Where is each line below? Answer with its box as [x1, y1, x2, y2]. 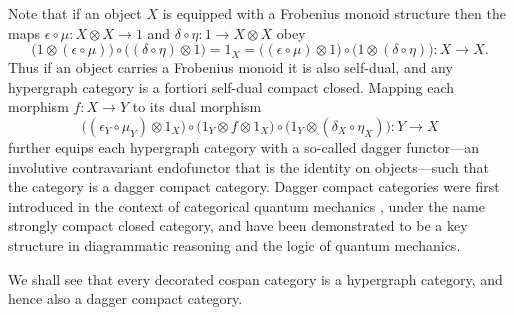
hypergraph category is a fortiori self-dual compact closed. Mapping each [8, 76, 455, 97]
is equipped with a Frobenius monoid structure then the [162, 3, 506, 23]
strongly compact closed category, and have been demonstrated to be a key [8, 215, 468, 236]
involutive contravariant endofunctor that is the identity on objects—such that [8, 156, 490, 177]
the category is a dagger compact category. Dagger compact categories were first [8, 176, 500, 197]
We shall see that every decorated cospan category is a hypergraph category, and [8, 268, 503, 289]
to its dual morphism [132, 96, 262, 117]
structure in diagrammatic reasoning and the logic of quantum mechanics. [8, 234, 461, 255]
